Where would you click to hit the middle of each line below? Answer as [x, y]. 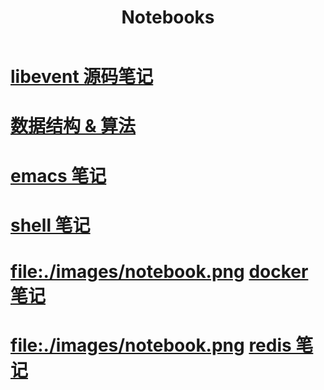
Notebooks [168, 17]
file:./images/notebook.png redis [151, 345]
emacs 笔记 [58, 175]
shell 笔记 [50, 225]
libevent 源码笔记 [82, 77]
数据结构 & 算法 [73, 126]
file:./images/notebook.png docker [159, 271]
